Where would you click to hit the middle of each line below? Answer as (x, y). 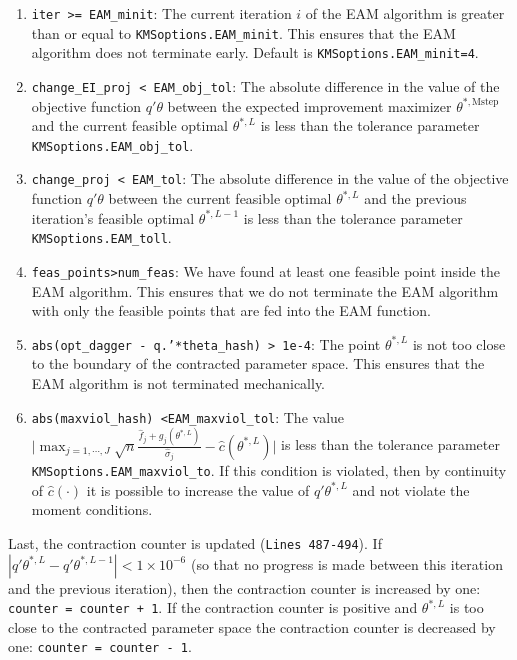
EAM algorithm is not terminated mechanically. (178, 383)
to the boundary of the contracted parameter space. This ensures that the (258, 363)
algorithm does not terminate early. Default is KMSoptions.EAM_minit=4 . (255, 52)
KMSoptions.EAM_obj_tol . (112, 144)
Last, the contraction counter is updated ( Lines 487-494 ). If (195, 542)
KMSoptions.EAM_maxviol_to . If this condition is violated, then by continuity (269, 470)
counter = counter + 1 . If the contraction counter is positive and (213, 607)
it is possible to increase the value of (198, 489)
